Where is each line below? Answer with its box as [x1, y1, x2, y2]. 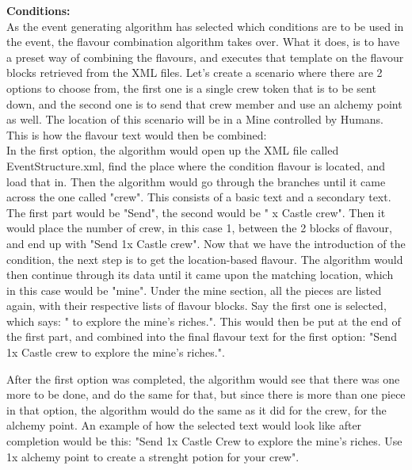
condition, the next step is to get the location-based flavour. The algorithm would [6, 250, 403, 267]
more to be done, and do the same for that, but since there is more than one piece [6, 386, 406, 403]
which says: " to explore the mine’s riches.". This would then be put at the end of [6, 312, 401, 329]
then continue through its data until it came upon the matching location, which [6, 266, 394, 283]
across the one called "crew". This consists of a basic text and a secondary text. [6, 189, 391, 205]
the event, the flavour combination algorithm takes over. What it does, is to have [6, 33, 400, 50]
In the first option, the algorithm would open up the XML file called [6, 142, 339, 159]
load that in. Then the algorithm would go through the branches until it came [6, 173, 386, 189]
